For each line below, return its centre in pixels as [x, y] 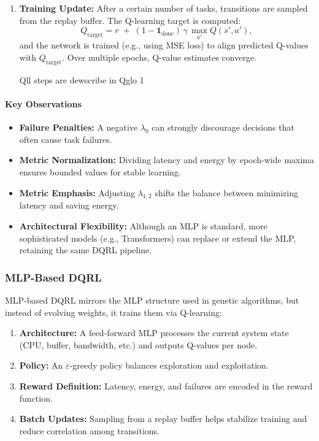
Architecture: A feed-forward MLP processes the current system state [154, 333]
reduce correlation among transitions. [90, 430]
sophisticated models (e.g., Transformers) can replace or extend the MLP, [158, 238]
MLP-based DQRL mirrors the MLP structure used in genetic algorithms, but [152, 300]
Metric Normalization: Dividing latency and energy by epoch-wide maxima [167, 160]
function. [36, 398]
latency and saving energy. [69, 205]
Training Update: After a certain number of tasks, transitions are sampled [163, 8]
